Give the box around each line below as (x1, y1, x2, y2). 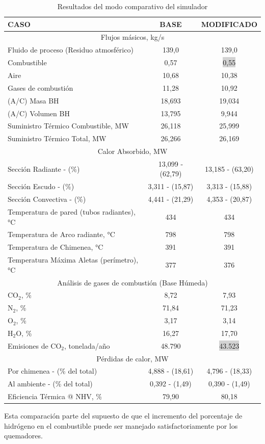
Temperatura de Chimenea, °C (8, 242, 103, 252)
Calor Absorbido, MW (97, 146, 168, 156)
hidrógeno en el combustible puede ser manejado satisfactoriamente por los (4, 420, 238, 431)
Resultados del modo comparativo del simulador (57, 1, 208, 11)
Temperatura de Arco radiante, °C (8, 229, 115, 240)
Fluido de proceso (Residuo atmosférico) (8, 44, 134, 55)
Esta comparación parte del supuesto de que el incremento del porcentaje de (4, 410, 243, 421)
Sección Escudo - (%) (8, 181, 74, 192)
